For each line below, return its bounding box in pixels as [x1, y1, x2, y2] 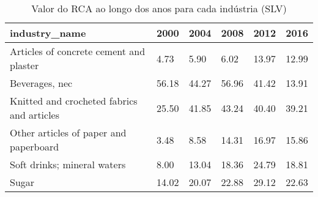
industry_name [10, 26, 86, 40]
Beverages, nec [10, 76, 73, 90]
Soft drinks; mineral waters [10, 157, 126, 171]
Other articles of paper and [10, 125, 127, 139]
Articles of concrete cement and [10, 44, 146, 58]
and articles [10, 108, 60, 122]
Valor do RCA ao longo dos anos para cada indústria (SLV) [31, 1, 287, 15]
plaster [10, 58, 39, 72]
